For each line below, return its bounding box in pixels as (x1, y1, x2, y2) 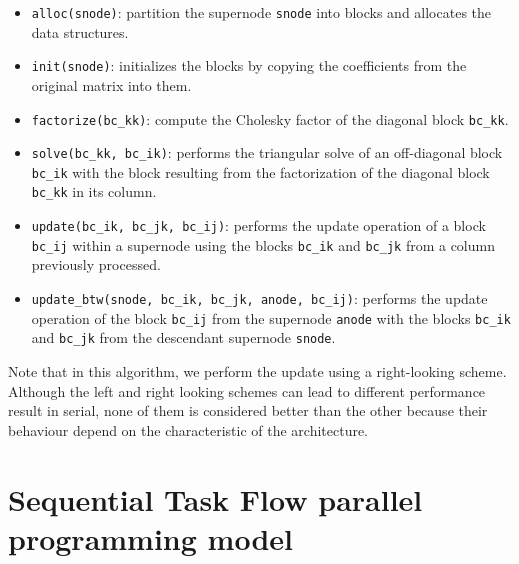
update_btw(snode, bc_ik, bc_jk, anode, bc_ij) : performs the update (31, 288, 488, 309)
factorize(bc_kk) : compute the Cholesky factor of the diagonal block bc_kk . (31, 108, 509, 129)
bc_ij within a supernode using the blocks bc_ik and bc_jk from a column (31, 234, 495, 255)
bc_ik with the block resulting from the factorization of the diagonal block (31, 161, 490, 182)
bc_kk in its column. (31, 181, 157, 202)
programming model (8, 517, 293, 558)
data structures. (31, 21, 129, 42)
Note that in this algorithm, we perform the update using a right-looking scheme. (8, 361, 507, 381)
